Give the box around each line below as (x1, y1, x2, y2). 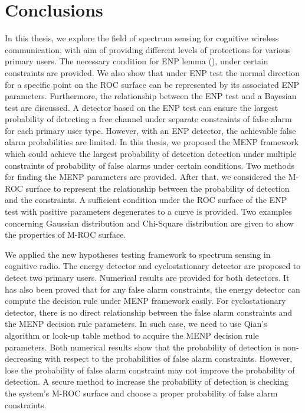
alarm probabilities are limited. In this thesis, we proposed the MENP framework (5, 136, 299, 148)
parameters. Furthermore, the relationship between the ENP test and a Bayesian (5, 90, 297, 102)
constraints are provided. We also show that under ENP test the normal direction (5, 66, 300, 78)
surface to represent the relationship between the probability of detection (25, 182, 290, 194)
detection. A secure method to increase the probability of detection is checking (5, 375, 288, 388)
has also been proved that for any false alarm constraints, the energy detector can (5, 283, 300, 295)
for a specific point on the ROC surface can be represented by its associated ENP (5, 78, 299, 90)
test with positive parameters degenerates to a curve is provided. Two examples (5, 205, 292, 218)
